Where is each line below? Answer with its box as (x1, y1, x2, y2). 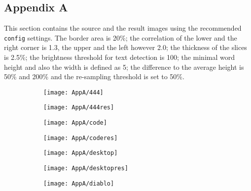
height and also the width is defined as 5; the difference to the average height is (4, 61, 244, 72)
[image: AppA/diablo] (43, 180, 114, 187)
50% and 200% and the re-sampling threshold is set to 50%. (4, 71, 184, 82)
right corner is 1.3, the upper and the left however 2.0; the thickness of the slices (4, 42, 247, 52)
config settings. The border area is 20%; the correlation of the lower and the (4, 32, 237, 43)
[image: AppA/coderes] (43, 134, 118, 142)
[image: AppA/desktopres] (43, 165, 128, 172)
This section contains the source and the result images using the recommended (4, 23, 242, 33)
